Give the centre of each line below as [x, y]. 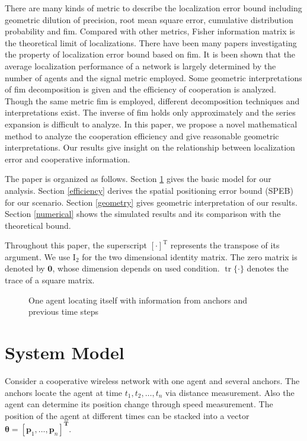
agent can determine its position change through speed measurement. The [139, 404]
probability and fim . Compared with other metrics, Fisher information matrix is [150, 31]
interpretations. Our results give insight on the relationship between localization [150, 147]
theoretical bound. [38, 225]
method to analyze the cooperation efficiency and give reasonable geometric [142, 135]
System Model [65, 352]
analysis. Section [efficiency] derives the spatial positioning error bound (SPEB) [149, 190]
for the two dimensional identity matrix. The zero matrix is [190, 256]
